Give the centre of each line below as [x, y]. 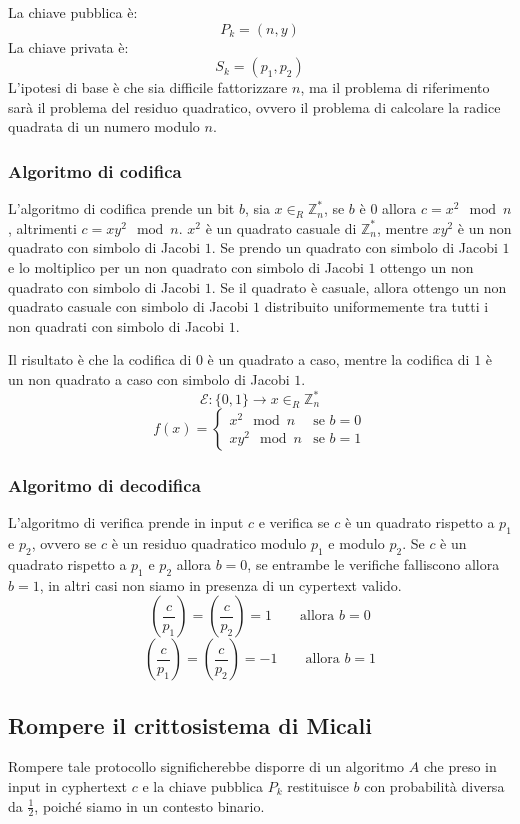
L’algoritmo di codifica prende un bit [121, 208]
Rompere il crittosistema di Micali [190, 724]
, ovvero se [64, 543]
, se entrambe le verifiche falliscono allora [373, 563]
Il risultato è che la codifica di [100, 359]
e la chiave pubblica [203, 786]
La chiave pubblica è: [73, 12]
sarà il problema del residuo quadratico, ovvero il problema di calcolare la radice [254, 106]
